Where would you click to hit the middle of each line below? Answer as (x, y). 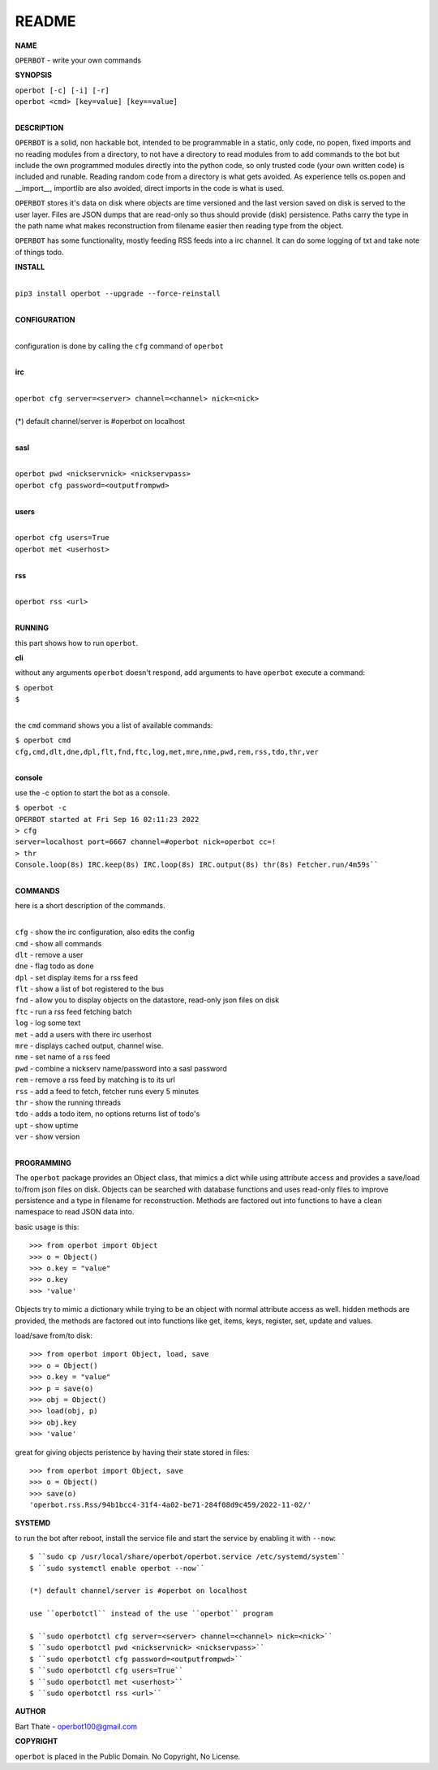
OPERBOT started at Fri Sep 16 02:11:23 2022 (107, 819)
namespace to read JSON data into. (75, 1212)
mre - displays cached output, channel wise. (89, 1046)
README (45, 21)
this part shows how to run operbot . (77, 643)
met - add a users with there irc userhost (83, 1034)
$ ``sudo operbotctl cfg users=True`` (107, 1670)
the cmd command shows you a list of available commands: (114, 725)
